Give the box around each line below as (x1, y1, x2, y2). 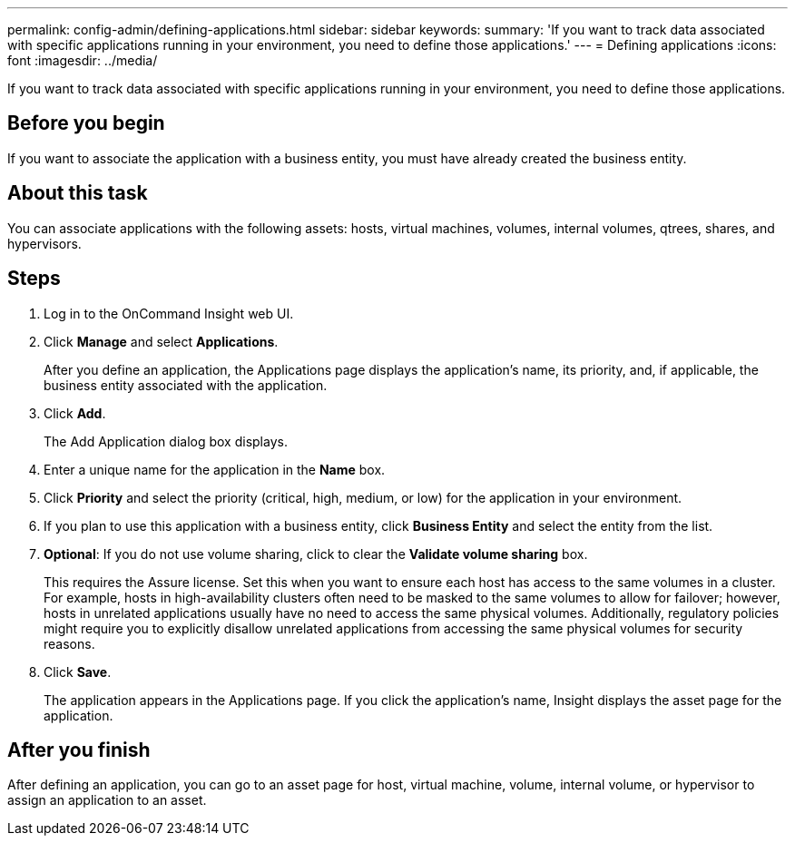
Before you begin (7, 112, 165, 135)
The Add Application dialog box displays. (44, 433, 288, 449)
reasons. (44, 635, 95, 652)
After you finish (7, 738, 151, 761)
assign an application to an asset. (7, 792, 207, 809)
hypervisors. (7, 235, 82, 251)
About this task (7, 181, 148, 205)
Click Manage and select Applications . (44, 333, 279, 349)
